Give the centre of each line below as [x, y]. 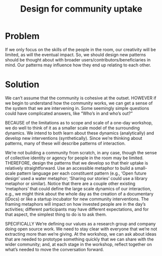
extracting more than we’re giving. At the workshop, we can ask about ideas [81, 234]
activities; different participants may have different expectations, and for [77, 209]
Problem [22, 36]
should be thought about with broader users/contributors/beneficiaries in [78, 60]
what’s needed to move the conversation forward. [54, 249]
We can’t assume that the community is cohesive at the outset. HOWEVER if [81, 98]
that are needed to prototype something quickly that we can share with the [79, 239]
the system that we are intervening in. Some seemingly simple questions [77, 108]
